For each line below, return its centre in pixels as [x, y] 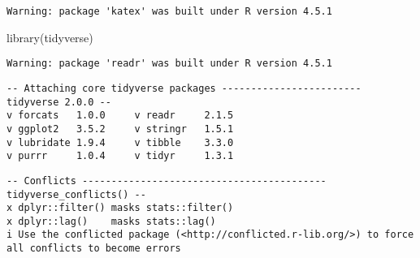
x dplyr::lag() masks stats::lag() [111, 221]
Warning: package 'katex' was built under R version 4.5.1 [169, 11]
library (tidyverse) [50, 37]
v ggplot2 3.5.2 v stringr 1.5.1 [120, 129]
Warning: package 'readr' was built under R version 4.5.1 [169, 64]
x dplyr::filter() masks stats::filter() [120, 208]
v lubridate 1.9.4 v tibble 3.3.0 [120, 142]
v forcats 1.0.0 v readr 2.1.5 [120, 116]
